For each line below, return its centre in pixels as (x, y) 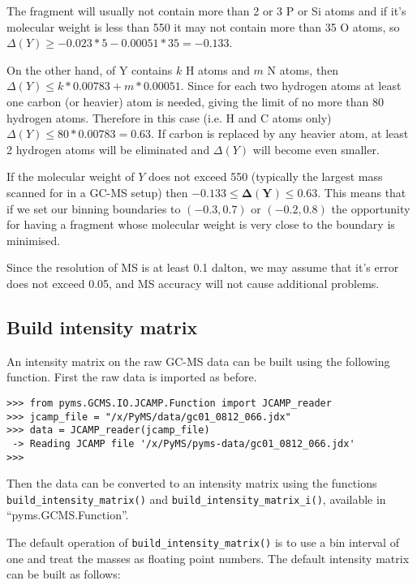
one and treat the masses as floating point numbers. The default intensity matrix (208, 558)
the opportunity (371, 208)
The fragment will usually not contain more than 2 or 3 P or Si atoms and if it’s (206, 11)
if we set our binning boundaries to (94, 208)
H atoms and (217, 69)
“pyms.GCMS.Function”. (68, 515)
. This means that (362, 192)
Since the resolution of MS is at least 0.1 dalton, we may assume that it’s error (203, 267)
